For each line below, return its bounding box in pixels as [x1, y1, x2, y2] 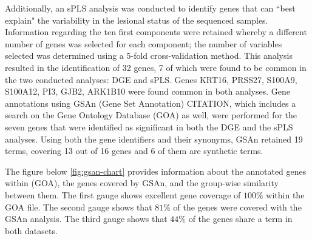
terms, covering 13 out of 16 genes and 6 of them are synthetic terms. [5, 144, 263, 157]
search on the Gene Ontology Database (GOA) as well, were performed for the [5, 109, 297, 121]
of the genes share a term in [188, 212, 293, 225]
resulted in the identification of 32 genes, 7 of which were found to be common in [5, 61, 307, 73]
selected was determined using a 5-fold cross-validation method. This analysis [5, 49, 293, 62]
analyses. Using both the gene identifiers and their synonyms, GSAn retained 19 [5, 132, 303, 145]
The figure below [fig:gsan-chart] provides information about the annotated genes [5, 164, 307, 177]
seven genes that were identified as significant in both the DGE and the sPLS [5, 120, 293, 133]
